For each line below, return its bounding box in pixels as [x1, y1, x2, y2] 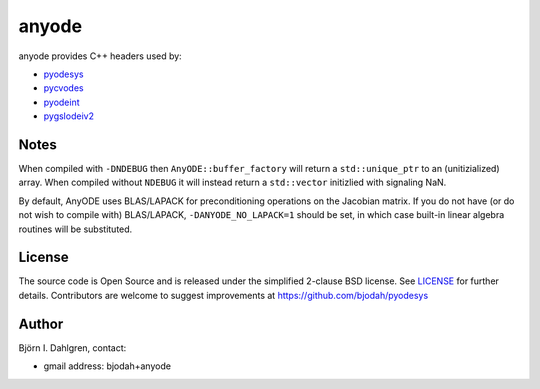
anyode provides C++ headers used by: [18, 50, 182, 62]
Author [18, 315, 64, 332]
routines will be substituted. [18, 223, 133, 235]
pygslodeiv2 [43, 110, 95, 122]
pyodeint [43, 96, 80, 108]
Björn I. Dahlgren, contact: [18, 341, 127, 354]
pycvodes [43, 82, 84, 94]
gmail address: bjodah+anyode [43, 360, 172, 372]
